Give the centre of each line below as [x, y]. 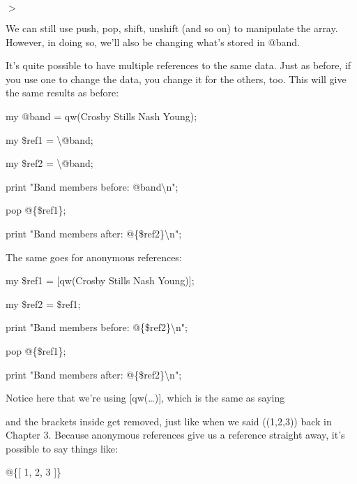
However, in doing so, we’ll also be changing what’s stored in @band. [153, 42]
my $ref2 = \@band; [50, 163]
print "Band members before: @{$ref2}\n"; [97, 327]
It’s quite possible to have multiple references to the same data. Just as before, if [178, 65]
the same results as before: [62, 93]
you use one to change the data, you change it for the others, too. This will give [176, 79]
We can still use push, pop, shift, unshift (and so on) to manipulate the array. [172, 28]
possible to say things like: [62, 448]
